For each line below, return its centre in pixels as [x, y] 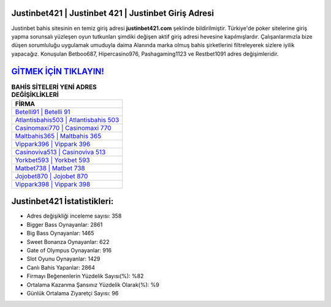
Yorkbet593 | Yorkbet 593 [52, 160]
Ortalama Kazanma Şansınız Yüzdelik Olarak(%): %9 [93, 284]
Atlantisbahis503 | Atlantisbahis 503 [67, 119]
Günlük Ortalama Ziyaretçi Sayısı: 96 [73, 293]
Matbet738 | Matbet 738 [50, 168]
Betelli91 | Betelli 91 [43, 112]
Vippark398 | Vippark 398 [53, 184]
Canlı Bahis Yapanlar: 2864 [61, 267]
